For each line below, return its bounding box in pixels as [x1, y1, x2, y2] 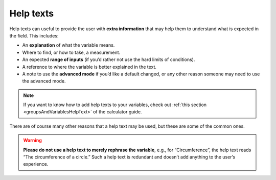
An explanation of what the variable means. [22, 42, 115, 48]
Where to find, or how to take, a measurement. [22, 49, 121, 55]
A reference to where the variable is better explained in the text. [22, 64, 157, 70]
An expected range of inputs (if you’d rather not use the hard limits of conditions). [22, 56, 195, 63]
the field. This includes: [9, 32, 59, 38]
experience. [23, 161, 49, 167]
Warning [23, 137, 42, 144]
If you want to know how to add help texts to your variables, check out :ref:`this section [23, 102, 207, 108]
